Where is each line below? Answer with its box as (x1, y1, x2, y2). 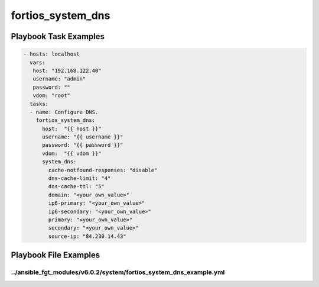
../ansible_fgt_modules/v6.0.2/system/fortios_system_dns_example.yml (11, 268, 225, 276)
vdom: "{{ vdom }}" (42, 150, 102, 157)
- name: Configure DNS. (30, 108, 99, 115)
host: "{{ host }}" (42, 125, 102, 132)
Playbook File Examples (11, 250, 100, 260)
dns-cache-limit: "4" (48, 175, 111, 182)
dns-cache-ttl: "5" (48, 183, 105, 190)
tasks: (30, 101, 49, 107)
